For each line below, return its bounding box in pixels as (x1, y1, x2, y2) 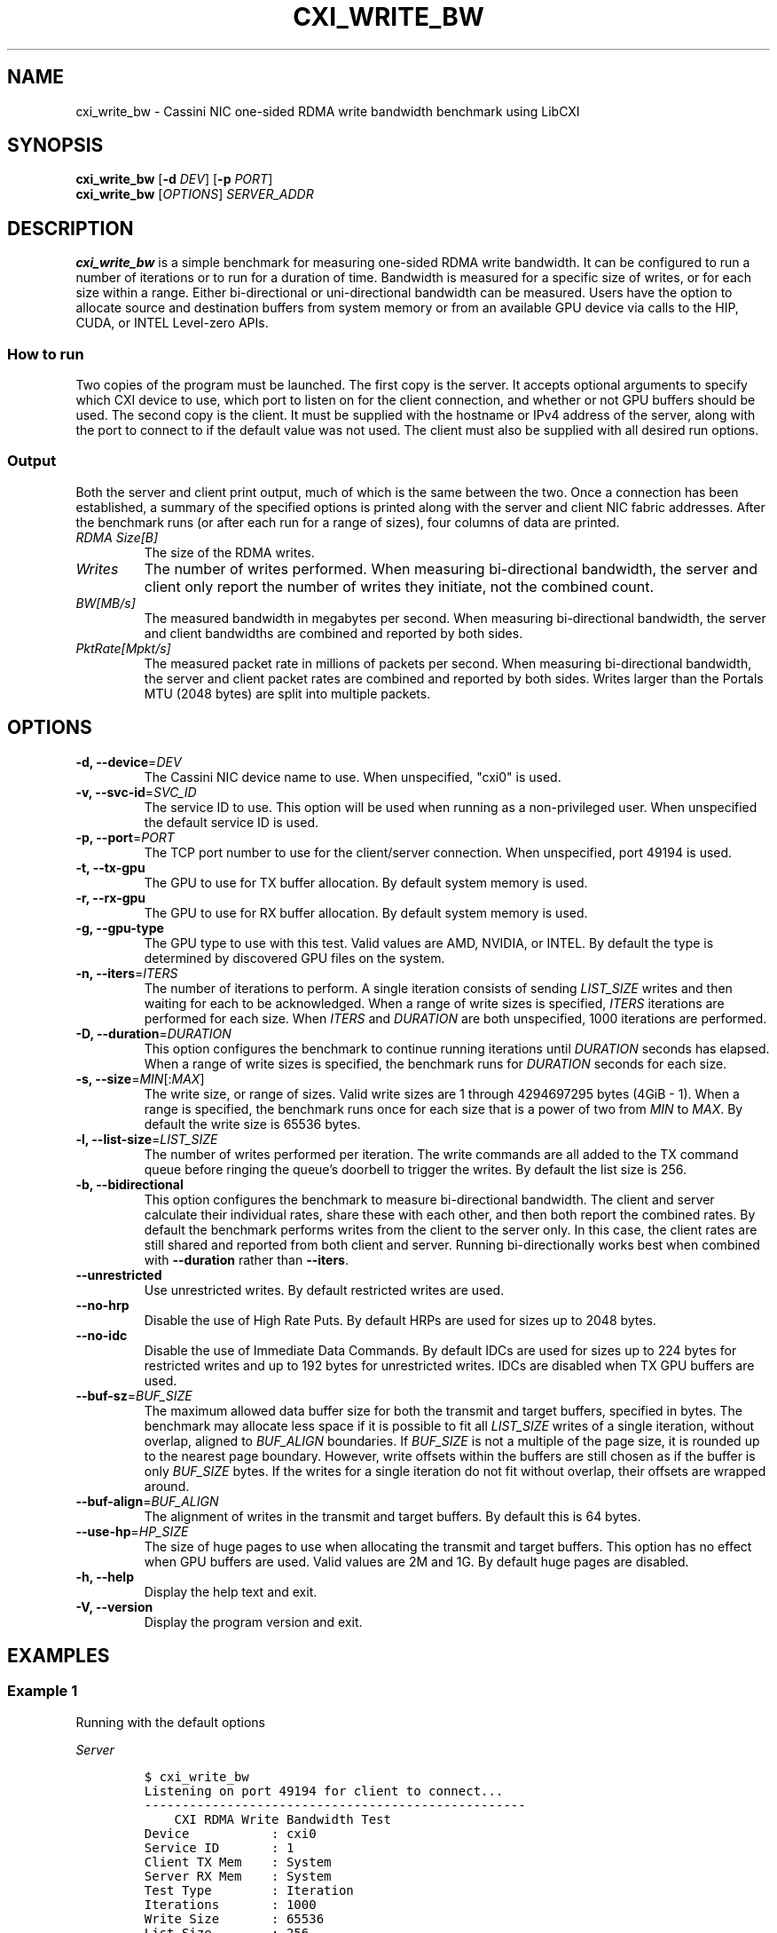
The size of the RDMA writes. (144, 544, 315, 560)
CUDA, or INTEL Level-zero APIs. (75, 315, 269, 331)
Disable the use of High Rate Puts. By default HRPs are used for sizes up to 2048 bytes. (144, 1312, 656, 1328)
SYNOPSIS (7, 134, 104, 157)
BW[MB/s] (75, 595, 136, 611)
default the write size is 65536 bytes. (144, 1116, 361, 1132)
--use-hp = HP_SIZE (75, 1523, 189, 1539)
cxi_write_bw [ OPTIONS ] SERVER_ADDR (75, 186, 314, 202)
